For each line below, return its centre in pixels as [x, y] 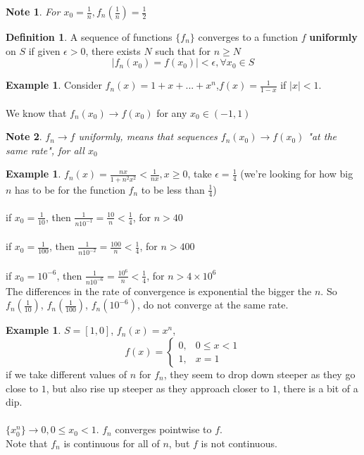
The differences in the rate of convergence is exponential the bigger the [159, 291]
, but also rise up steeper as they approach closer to [158, 388]
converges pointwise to [163, 429]
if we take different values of [66, 374]
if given [44, 50]
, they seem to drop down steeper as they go [259, 374]
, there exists [113, 50]
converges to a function [248, 37]
